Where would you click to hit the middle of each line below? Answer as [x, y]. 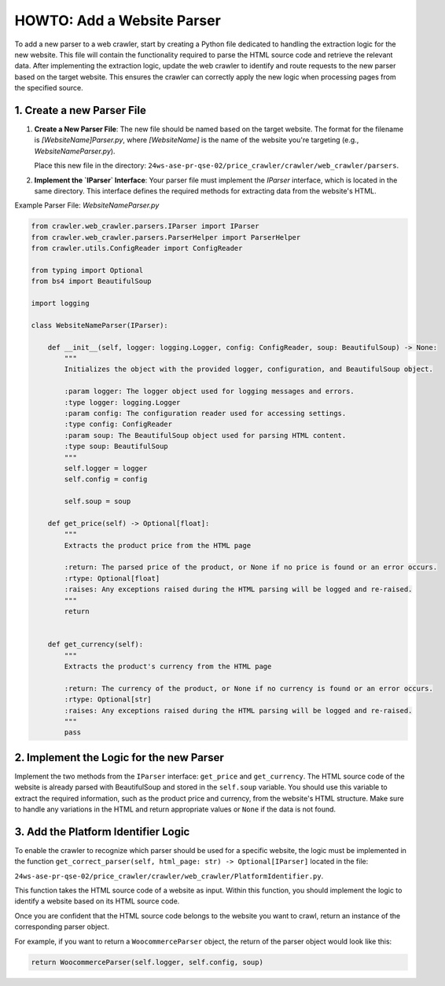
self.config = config [106, 479]
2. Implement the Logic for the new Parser [119, 758]
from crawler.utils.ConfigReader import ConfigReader [137, 248]
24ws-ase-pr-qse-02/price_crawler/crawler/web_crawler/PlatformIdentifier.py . [169, 876]
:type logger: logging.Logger [122, 402]
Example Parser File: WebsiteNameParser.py [87, 205]
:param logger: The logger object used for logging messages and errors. [210, 392]
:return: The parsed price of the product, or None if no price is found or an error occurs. [251, 567]
